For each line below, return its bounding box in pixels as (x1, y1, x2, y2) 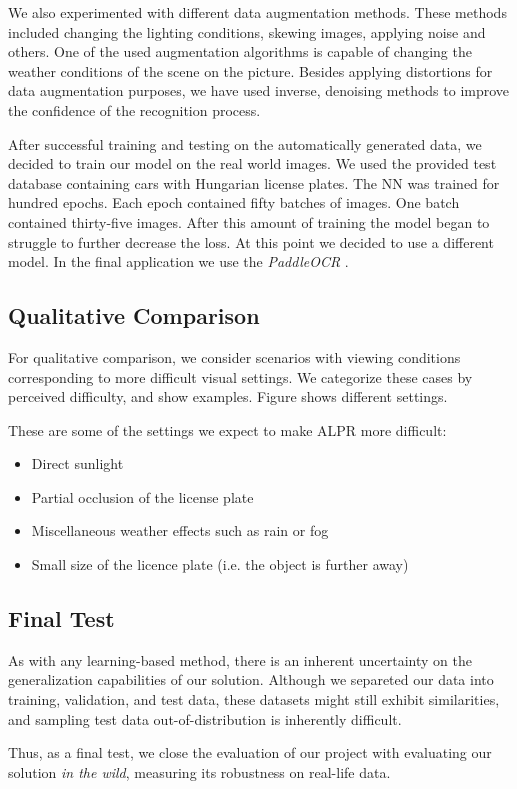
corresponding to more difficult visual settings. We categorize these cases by (8, 366, 473, 387)
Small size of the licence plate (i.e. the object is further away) (31, 554, 409, 575)
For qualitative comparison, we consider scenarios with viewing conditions (8, 346, 461, 367)
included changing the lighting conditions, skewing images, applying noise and (8, 21, 486, 42)
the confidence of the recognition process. (8, 99, 261, 120)
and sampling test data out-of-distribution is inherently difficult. (8, 708, 402, 729)
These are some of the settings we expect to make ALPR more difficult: (8, 419, 447, 440)
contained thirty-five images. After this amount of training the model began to (8, 211, 490, 232)
